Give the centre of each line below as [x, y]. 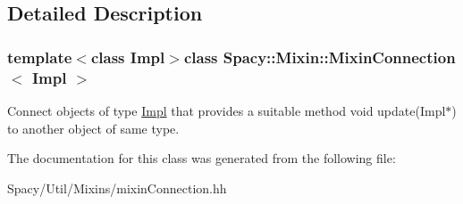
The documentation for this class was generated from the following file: [202, 158]
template [40, 57]
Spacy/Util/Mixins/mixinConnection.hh [117, 188]
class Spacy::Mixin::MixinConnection [320, 57]
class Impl [128, 57]
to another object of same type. [93, 128]
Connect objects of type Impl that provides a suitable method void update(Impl [227, 110]
